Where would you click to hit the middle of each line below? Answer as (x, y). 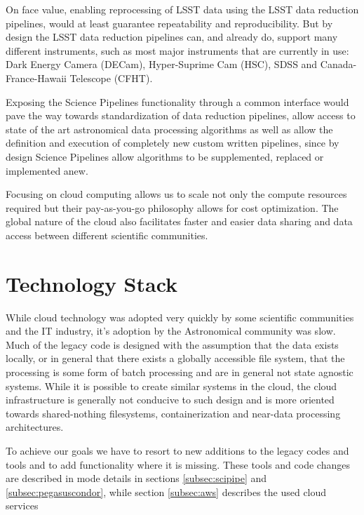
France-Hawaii (36, 78)
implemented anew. (47, 170)
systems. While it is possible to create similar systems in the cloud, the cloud (171, 386)
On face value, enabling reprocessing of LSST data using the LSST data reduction (182, 9)
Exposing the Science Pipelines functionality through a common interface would (177, 101)
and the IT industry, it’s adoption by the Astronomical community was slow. (171, 331)
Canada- (338, 64)
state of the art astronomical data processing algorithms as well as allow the (169, 129)
